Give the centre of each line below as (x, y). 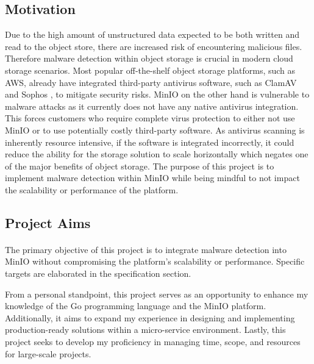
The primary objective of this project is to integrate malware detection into (146, 249)
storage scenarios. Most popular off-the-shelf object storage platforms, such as (150, 70)
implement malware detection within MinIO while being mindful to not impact (152, 178)
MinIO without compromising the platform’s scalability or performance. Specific (155, 261)
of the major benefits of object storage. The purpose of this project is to (140, 166)
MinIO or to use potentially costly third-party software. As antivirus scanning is (155, 130)
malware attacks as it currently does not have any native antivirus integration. (152, 106)
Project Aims (48, 222)
